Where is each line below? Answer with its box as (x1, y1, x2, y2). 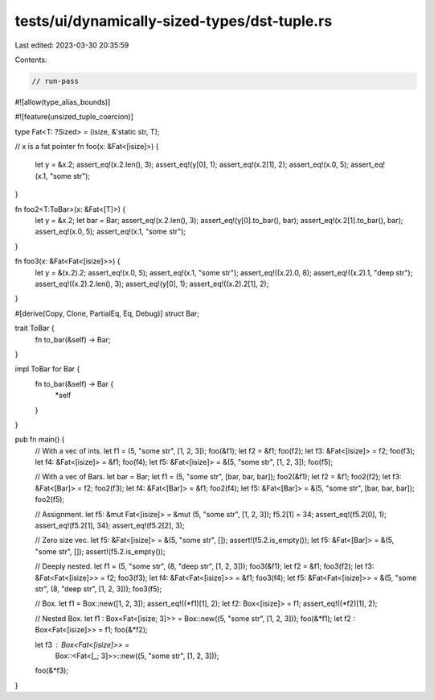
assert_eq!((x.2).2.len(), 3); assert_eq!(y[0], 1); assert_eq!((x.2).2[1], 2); (35, 279, 269, 288)
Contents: (14, 55, 47, 64)
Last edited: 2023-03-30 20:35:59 (14, 40, 129, 50)
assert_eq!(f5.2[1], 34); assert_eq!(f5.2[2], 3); (35, 520, 185, 531)
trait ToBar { (14, 323, 55, 333)
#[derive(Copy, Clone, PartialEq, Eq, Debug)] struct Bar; (14, 309, 200, 318)
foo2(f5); (35, 495, 65, 504)
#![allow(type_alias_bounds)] (14, 97, 111, 106)
